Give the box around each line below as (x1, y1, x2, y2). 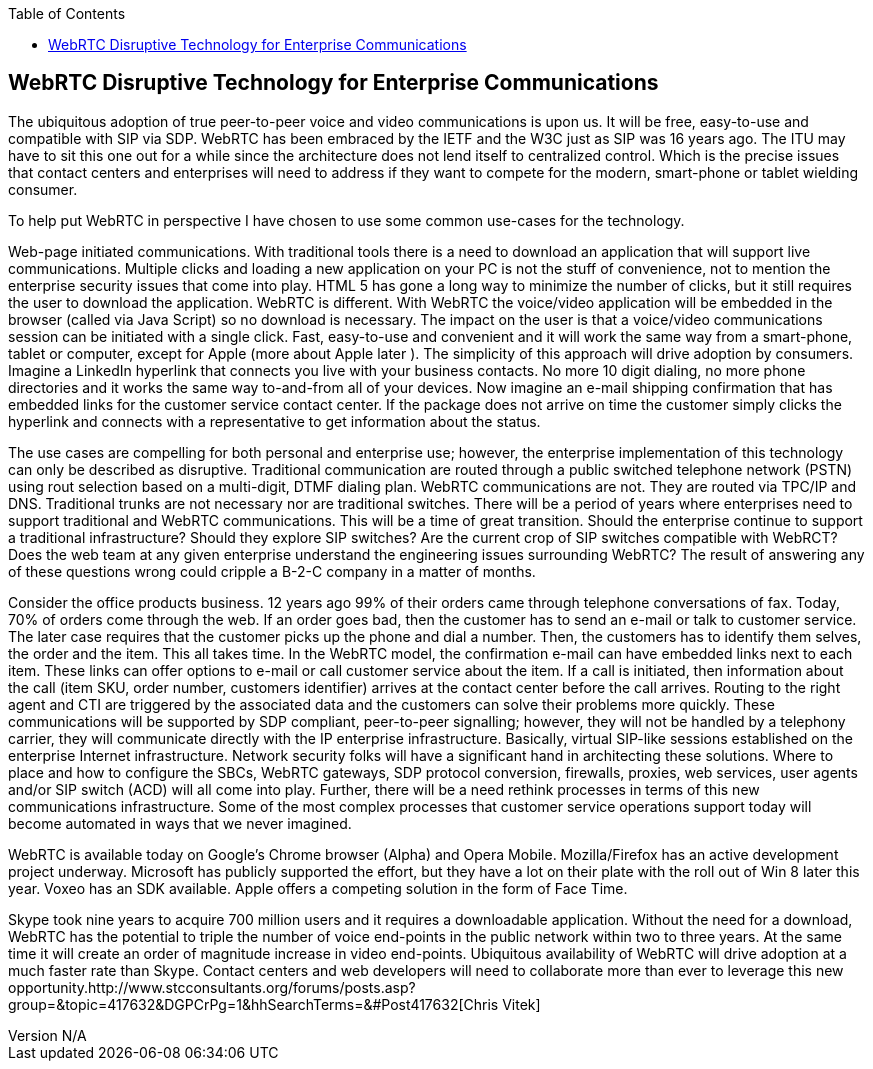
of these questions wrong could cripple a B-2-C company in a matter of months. (8, 562, 536, 580)
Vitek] (502, 995, 541, 1013)
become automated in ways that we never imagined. (8, 814, 352, 832)
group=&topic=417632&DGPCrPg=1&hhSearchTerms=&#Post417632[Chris (8, 995, 499, 1013)
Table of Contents (8, 5, 126, 22)
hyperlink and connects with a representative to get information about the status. (8, 412, 541, 430)
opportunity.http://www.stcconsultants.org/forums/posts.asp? (8, 978, 416, 996)
